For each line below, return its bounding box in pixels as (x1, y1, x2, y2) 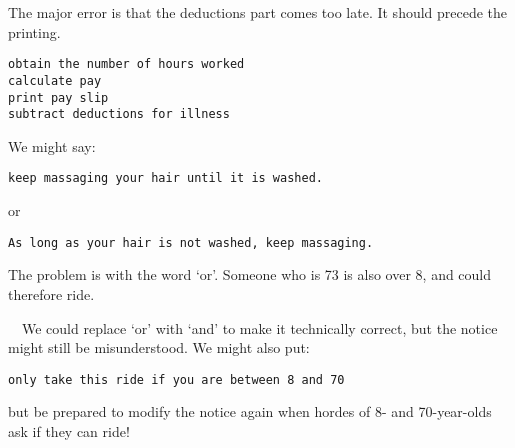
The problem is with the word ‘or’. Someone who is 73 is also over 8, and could (8, 264, 492, 285)
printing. (8, 21, 61, 42)
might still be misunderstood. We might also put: (8, 337, 310, 358)
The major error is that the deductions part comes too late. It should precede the (8, 2, 508, 22)
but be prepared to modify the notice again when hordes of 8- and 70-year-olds (8, 401, 492, 422)
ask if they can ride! (8, 420, 130, 441)
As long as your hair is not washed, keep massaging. (8, 235, 374, 250)
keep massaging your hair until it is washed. (8, 171, 323, 186)
